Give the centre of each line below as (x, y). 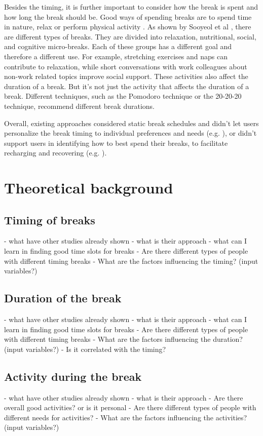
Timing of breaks (50, 220)
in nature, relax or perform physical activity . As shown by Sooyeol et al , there (128, 27)
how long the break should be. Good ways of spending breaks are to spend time (128, 16)
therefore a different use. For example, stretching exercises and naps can (116, 56)
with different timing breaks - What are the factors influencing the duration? (123, 339)
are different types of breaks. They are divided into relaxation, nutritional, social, (130, 36)
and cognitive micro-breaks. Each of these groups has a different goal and (118, 46)
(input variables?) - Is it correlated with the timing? (85, 349)
